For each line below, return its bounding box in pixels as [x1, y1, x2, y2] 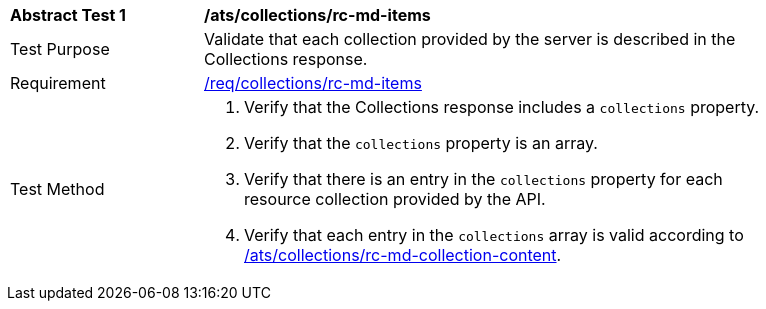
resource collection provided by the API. [244, 189, 546, 209]
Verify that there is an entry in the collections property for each [244, 169, 723, 189]
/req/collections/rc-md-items [204, 73, 422, 93]
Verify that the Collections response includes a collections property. [244, 97, 760, 117]
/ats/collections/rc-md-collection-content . [244, 245, 562, 265]
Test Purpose [10, 39, 110, 59]
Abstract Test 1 [10, 5, 126, 25]
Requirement [10, 73, 106, 93]
